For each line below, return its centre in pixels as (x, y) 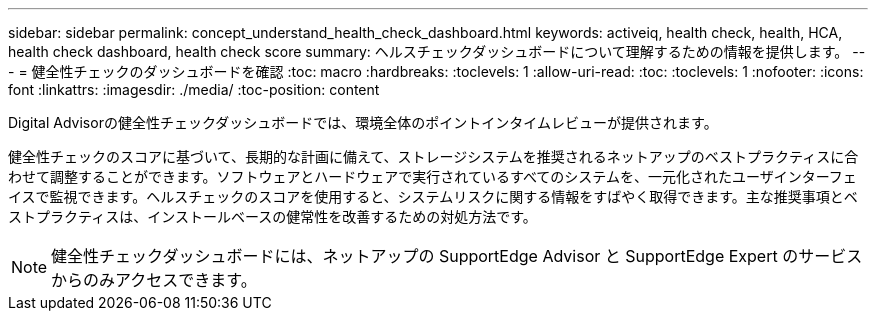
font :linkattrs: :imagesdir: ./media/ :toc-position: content (194, 89)
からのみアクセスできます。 (154, 280)
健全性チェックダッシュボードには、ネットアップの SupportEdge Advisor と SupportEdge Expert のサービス (457, 256)
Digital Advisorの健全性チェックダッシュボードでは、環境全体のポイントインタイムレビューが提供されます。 (363, 122)
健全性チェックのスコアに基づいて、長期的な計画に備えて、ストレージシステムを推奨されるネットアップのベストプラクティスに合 (433, 156)
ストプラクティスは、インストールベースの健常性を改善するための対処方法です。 (272, 216)
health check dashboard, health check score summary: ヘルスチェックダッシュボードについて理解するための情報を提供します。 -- (437, 51)
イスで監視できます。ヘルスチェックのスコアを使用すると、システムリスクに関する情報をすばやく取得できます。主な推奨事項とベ (433, 196)
